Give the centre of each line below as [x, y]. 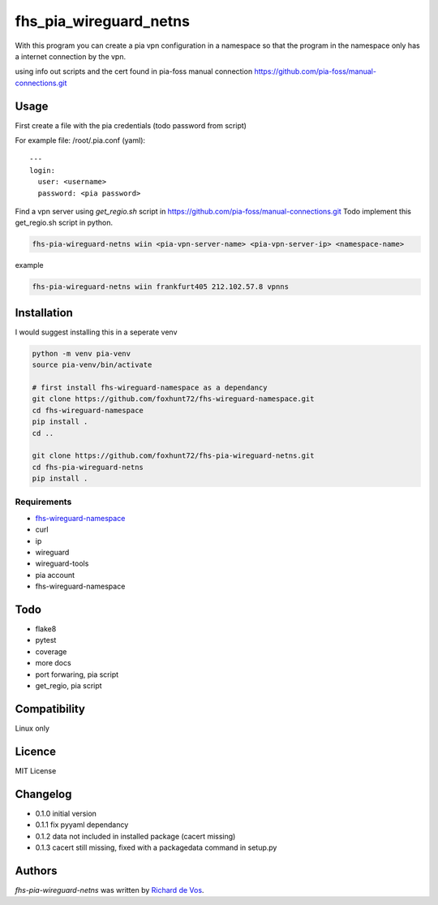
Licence [36, 751]
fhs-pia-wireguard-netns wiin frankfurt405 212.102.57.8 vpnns [161, 287]
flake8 [46, 629]
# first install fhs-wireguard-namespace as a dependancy [150, 387]
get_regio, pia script [69, 686]
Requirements [43, 502]
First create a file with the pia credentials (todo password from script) [131, 125]
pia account [55, 575]
